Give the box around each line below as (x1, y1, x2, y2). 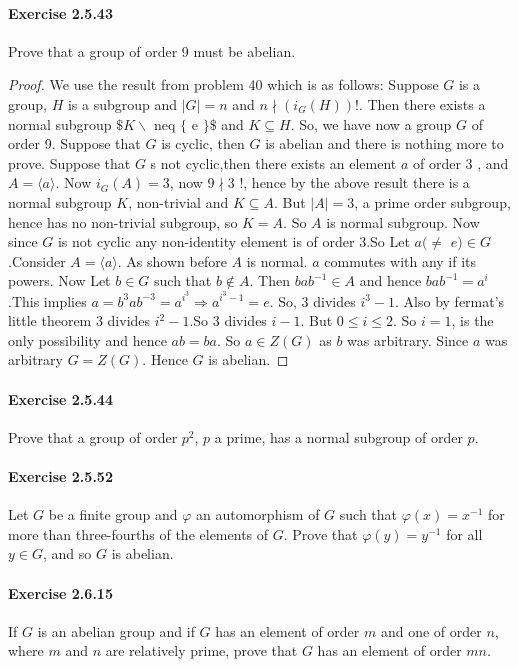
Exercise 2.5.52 (8, 465, 113, 486)
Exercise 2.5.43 (8, 2, 113, 23)
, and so (42, 543, 92, 564)
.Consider (8, 250, 66, 271)
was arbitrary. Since (347, 329, 469, 350)
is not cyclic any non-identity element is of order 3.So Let (57, 231, 410, 252)
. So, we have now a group (290, 113, 452, 134)
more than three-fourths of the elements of (8, 523, 269, 544)
